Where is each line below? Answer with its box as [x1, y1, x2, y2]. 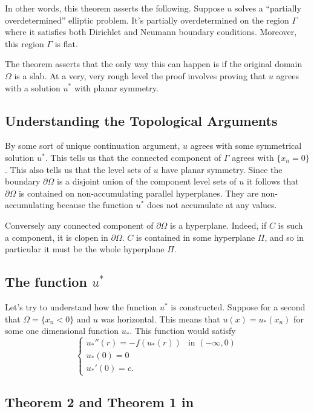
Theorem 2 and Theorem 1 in [5, 392, 194, 411]
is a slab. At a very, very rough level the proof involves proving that [14, 69, 266, 82]
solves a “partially [235, 2, 301, 14]
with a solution [5, 81, 61, 94]
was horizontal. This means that [100, 312, 220, 325]
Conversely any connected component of [5, 218, 154, 231]
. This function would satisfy [129, 324, 236, 337]
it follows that [246, 175, 299, 188]
